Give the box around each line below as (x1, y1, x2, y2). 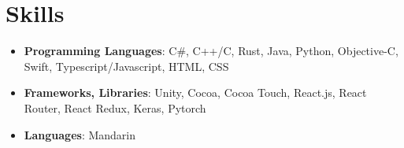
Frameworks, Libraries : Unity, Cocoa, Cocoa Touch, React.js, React (24, 84, 367, 101)
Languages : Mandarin (24, 126, 135, 142)
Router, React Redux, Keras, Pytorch (24, 99, 206, 116)
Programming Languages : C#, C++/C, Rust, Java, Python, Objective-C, (24, 43, 398, 59)
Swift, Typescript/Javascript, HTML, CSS (24, 57, 229, 74)
